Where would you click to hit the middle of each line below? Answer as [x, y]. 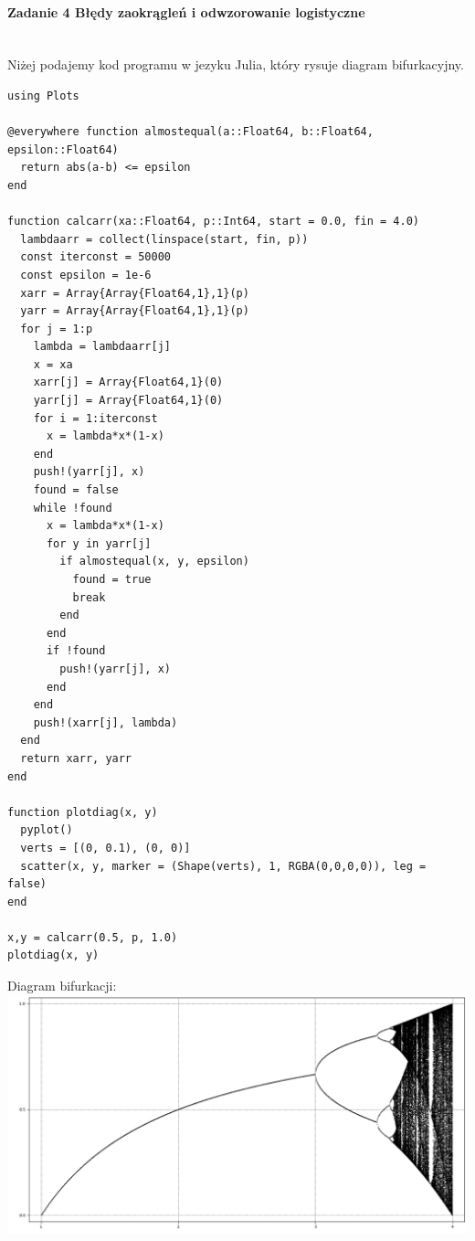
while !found [73, 508]
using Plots [43, 95]
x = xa [53, 364]
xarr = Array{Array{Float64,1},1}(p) [135, 293]
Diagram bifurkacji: [62, 986]
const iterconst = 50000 [95, 257]
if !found [76, 651]
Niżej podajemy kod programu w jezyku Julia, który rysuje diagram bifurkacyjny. [236, 64]
